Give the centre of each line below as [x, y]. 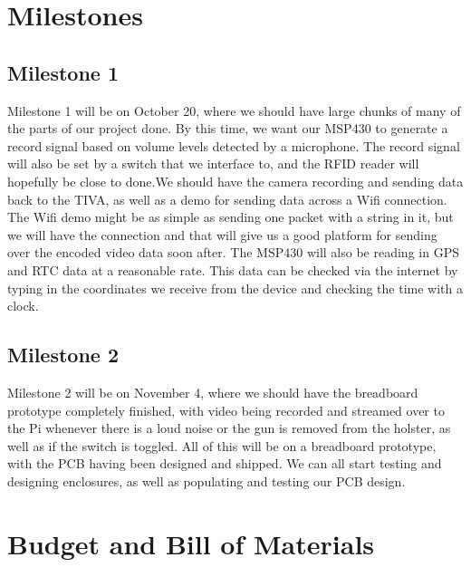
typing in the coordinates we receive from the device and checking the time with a [235, 288]
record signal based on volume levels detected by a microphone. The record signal [234, 145]
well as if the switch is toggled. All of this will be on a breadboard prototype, [222, 445]
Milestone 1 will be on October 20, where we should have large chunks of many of [234, 110]
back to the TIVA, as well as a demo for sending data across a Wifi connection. [227, 199]
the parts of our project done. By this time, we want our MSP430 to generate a [228, 128]
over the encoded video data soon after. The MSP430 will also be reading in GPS [233, 252]
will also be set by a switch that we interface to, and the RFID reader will [213, 163]
